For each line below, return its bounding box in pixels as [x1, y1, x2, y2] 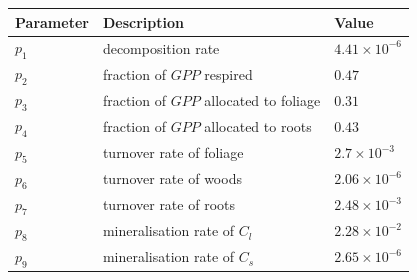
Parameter [15, 11, 89, 32]
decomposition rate [102, 37, 220, 58]
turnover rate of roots [102, 194, 235, 215]
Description [102, 11, 184, 32]
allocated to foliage [204, 90, 321, 111]
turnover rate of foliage [102, 142, 244, 163]
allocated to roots [204, 116, 312, 137]
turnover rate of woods [102, 168, 242, 189]
